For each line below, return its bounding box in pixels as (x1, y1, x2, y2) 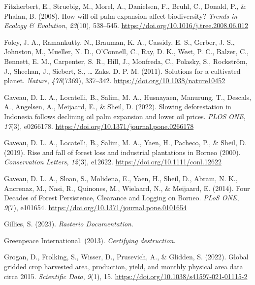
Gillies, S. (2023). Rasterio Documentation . (4, 219, 133, 229)
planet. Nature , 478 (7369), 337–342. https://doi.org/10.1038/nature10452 (4, 75, 225, 86)
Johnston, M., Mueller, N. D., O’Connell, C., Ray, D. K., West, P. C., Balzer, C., (4, 46, 249, 57)
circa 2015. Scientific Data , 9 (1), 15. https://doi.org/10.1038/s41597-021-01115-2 (4, 271, 248, 281)
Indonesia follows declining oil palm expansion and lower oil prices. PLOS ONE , (4, 111, 246, 121)
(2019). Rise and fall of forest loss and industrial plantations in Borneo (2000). (4, 147, 241, 157)
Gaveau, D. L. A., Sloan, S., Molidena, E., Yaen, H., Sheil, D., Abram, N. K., (4, 173, 238, 183)
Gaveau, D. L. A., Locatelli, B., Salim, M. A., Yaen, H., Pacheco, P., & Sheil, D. (4, 137, 247, 148)
